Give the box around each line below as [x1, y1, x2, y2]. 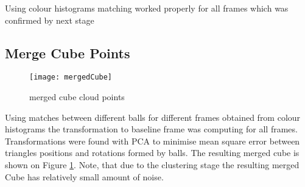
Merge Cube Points [5, 43, 130, 62]
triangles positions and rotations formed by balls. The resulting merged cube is [5, 146, 300, 159]
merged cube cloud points [29, 90, 125, 103]
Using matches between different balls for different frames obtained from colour [5, 110, 301, 123]
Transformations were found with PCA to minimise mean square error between [5, 134, 300, 147]
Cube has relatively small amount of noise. [5, 170, 164, 183]
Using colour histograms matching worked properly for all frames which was [5, 2, 289, 14]
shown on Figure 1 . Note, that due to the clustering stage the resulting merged [5, 158, 300, 171]
